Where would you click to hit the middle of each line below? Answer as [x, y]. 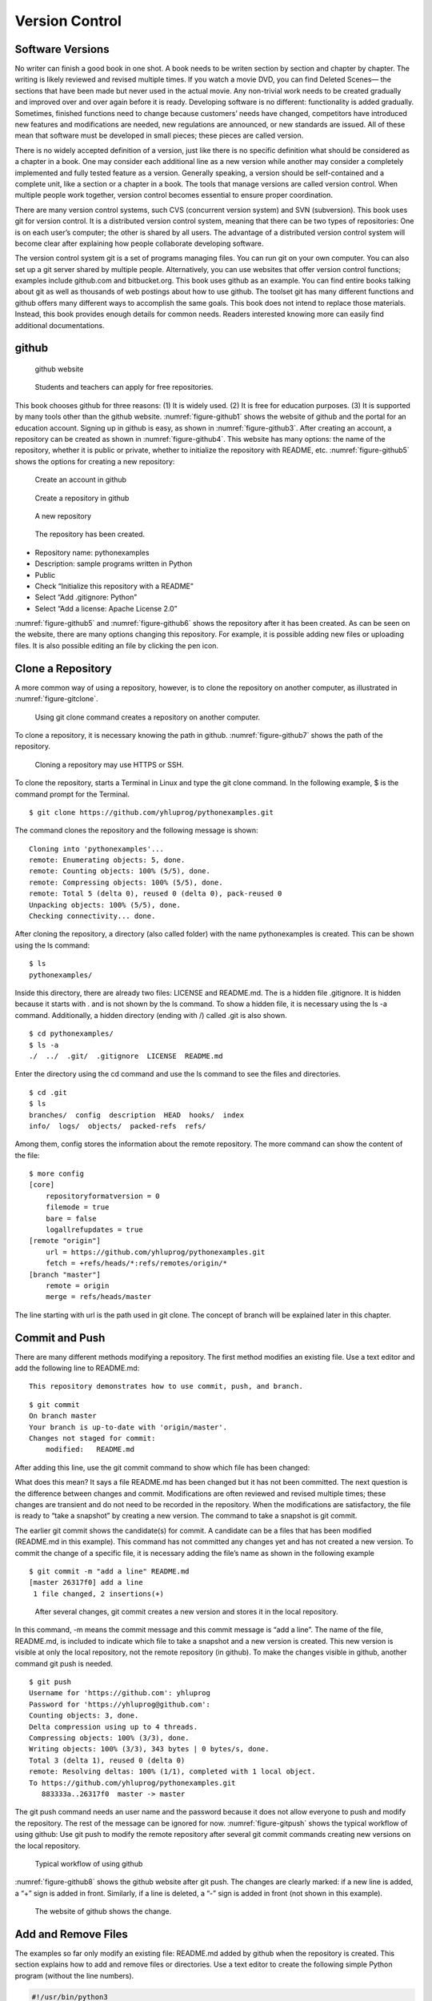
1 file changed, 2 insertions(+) [98, 1594]
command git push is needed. [64, 1663]
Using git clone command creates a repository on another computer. [148, 717]
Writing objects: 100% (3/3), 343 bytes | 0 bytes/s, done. [149, 1749]
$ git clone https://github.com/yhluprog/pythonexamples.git [151, 812]
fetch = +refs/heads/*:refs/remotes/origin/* [136, 1263]
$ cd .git [48, 1092]
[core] [42, 1185]
